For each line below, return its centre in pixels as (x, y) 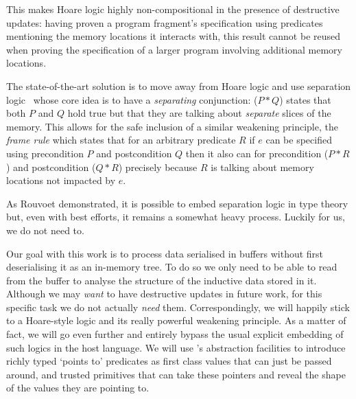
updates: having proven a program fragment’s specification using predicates (165, 22)
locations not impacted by (61, 180)
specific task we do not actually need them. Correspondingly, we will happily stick (178, 307)
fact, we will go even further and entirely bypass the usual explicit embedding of (175, 334)
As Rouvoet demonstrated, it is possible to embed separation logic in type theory (177, 203)
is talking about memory (262, 167)
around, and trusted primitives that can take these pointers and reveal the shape (176, 374)
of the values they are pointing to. (78, 388)
